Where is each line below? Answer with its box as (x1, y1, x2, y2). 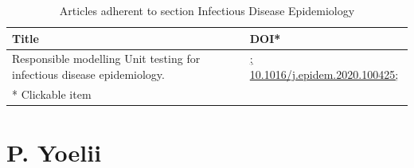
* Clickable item (12, 85, 92, 102)
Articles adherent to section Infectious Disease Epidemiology (59, 2, 355, 18)
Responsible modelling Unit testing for (12, 50, 201, 67)
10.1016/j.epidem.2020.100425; (249, 66, 399, 83)
